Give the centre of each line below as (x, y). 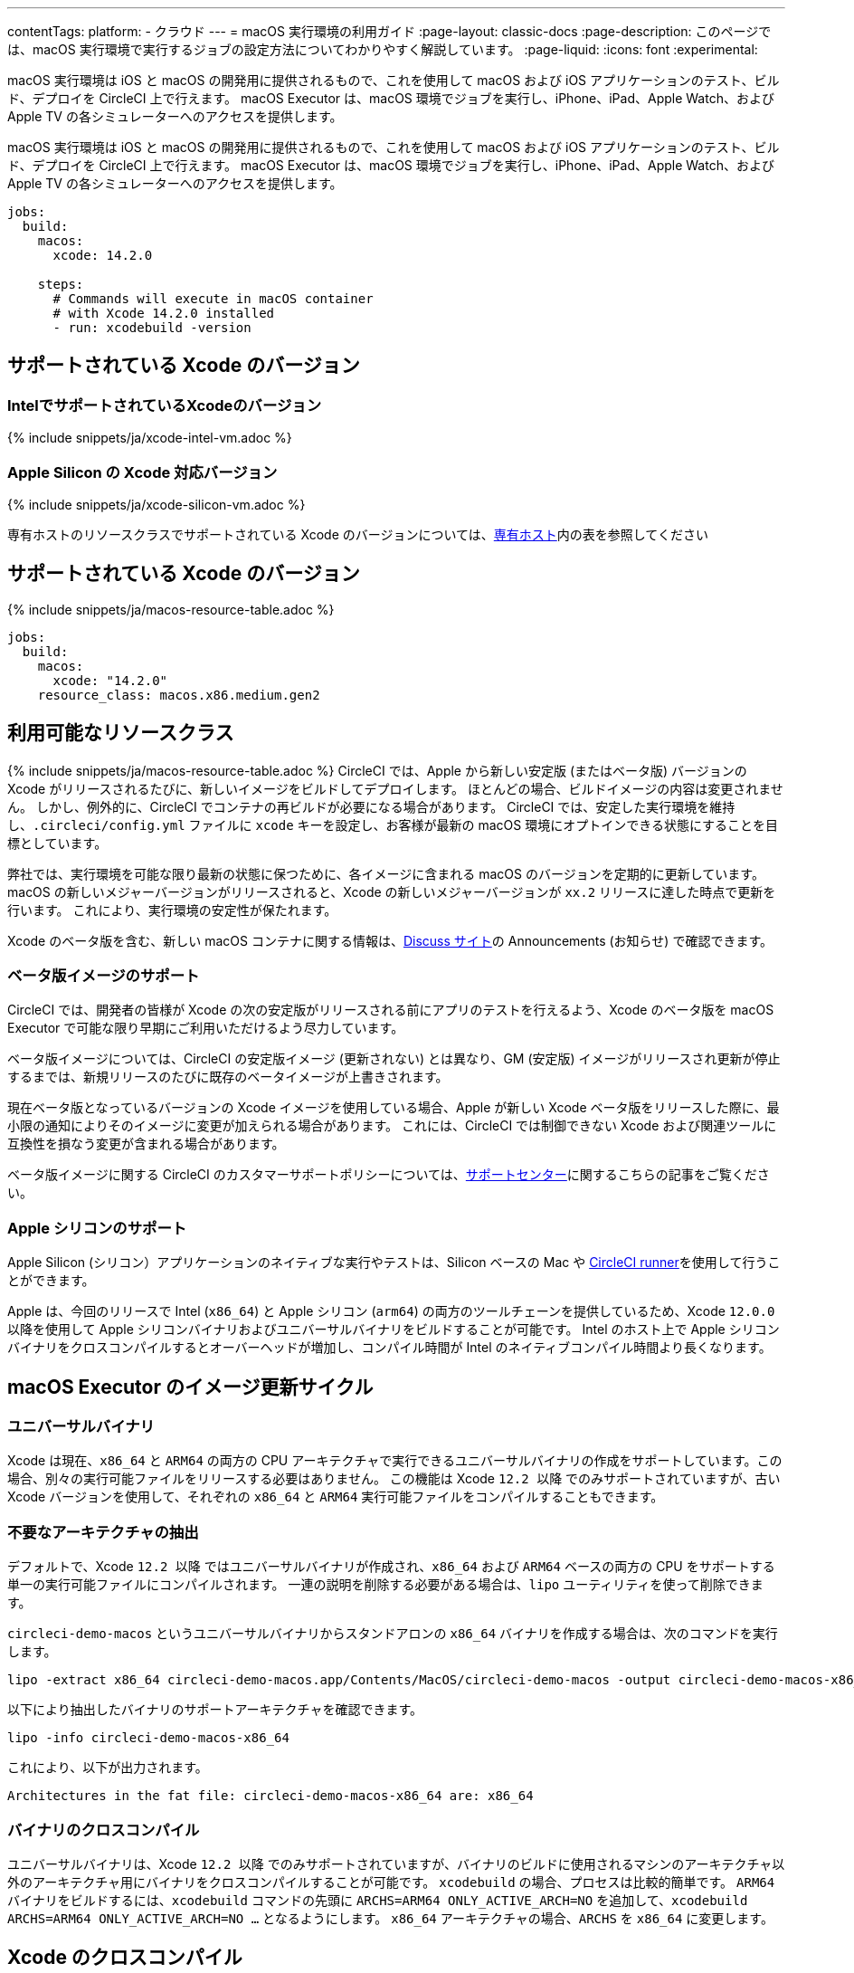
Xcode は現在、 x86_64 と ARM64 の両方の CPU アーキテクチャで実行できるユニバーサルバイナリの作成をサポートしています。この (395, 1461)
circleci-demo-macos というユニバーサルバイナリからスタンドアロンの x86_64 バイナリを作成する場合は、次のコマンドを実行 (393, 1634)
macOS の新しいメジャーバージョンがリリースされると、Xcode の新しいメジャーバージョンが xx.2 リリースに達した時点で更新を (392, 891)
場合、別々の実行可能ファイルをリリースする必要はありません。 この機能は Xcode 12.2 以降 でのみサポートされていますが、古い (394, 1479)
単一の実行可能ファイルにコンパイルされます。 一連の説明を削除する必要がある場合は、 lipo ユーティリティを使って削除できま (385, 1585)
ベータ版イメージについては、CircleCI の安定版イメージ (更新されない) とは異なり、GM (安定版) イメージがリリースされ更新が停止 (394, 1059)
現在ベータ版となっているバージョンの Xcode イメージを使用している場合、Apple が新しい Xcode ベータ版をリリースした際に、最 (394, 1108)
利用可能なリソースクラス (121, 733)
